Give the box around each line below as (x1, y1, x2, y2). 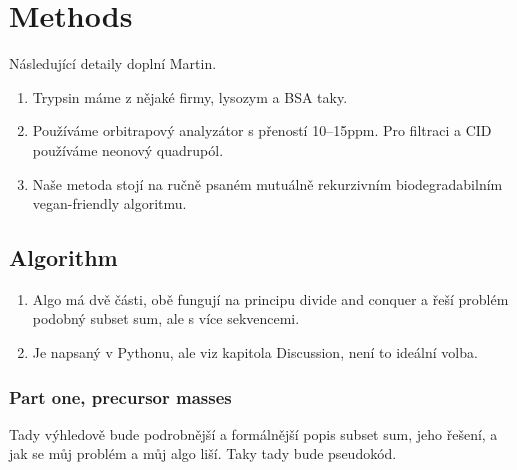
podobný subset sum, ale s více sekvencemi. (32, 308, 300, 329)
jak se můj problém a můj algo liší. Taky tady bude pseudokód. (9, 443, 397, 464)
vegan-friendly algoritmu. (32, 193, 187, 214)
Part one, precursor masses (9, 384, 232, 409)
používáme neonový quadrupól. (32, 139, 224, 160)
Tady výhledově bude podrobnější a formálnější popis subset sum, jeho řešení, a (9, 423, 498, 444)
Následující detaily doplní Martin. (9, 53, 217, 74)
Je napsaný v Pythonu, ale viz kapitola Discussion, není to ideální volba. (32, 342, 478, 363)
